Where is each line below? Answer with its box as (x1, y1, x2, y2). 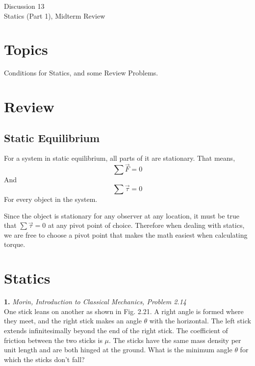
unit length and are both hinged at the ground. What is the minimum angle (4, 344, 232, 355)
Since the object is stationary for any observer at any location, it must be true (4, 210, 240, 220)
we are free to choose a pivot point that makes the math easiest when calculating (4, 229, 248, 240)
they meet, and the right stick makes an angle (4, 316, 142, 326)
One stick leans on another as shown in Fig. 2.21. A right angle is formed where (4, 306, 244, 316)
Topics (4, 39, 48, 59)
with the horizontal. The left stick (149, 316, 251, 326)
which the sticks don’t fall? (4, 354, 85, 364)
